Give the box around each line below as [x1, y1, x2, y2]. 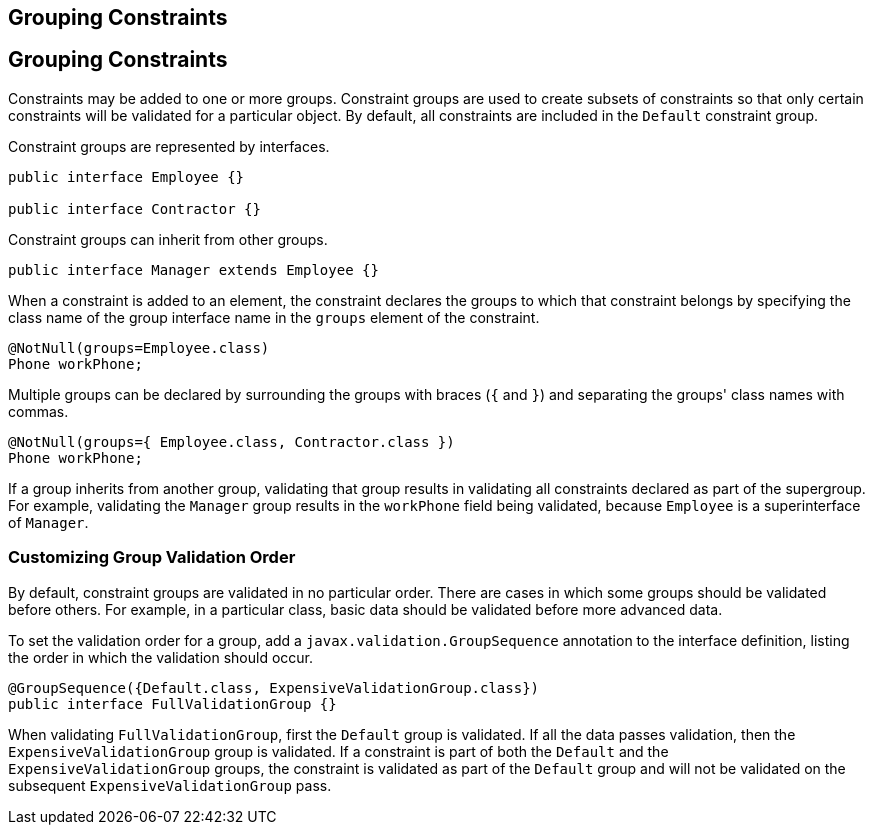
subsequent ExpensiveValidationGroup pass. [8, 776, 332, 794]
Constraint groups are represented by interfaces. [8, 137, 330, 155]
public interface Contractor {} [8, 200, 261, 217]
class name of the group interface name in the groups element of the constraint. [8, 308, 540, 326]
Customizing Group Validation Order [8, 547, 296, 568]
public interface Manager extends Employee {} [8, 261, 379, 278]
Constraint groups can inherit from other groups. [8, 230, 328, 248]
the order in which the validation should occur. [8, 648, 314, 666]
